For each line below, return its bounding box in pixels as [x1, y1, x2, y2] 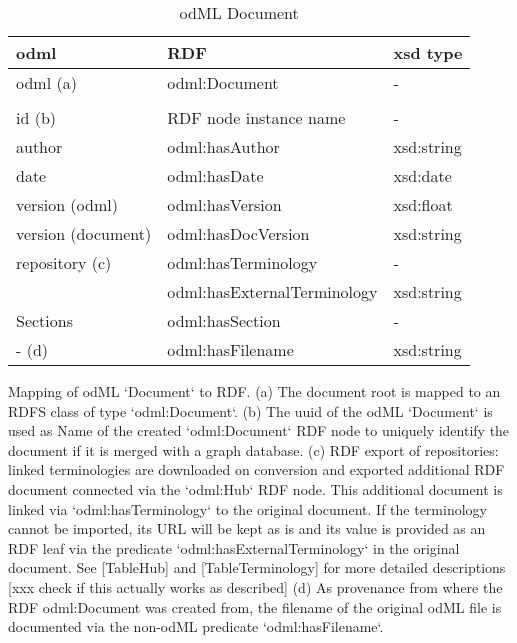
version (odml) [16, 193, 118, 216]
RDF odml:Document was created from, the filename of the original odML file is [8, 596, 502, 617]
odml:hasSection [167, 309, 281, 332]
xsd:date [393, 164, 452, 187]
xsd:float [393, 193, 453, 216]
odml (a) [16, 71, 77, 94]
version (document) [16, 222, 152, 245]
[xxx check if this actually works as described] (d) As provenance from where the [8, 576, 503, 597]
